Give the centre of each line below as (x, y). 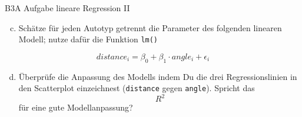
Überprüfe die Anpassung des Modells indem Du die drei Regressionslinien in (158, 76)
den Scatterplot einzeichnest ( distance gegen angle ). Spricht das (137, 88)
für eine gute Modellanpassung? (76, 107)
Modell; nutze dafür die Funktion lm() (88, 39)
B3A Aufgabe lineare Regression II (67, 8)
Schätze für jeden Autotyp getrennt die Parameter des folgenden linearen (150, 27)
